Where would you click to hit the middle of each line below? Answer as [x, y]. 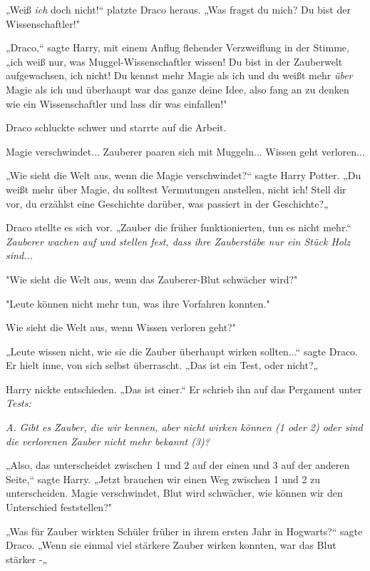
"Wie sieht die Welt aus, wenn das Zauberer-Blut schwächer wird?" [152, 279]
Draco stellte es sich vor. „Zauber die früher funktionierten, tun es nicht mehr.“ [179, 227]
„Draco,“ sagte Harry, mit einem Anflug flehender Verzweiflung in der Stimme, [178, 47]
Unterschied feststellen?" [59, 507]
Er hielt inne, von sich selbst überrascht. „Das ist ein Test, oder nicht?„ [162, 365]
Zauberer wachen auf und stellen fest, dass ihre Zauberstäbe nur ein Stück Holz [178, 241]
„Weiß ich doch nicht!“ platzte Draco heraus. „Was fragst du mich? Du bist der [178, 9]
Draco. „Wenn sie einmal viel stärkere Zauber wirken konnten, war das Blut [171, 545]
